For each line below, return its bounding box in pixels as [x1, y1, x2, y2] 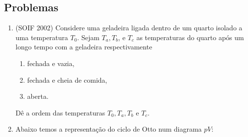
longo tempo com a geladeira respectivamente [15, 42, 152, 52]
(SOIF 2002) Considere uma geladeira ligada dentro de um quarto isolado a [15, 23, 243, 33]
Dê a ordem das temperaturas [15, 107, 105, 117]
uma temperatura [15, 32, 68, 42]
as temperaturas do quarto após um [136, 32, 244, 42]
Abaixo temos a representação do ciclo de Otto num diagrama [15, 124, 202, 134]
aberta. [27, 91, 49, 101]
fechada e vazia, [27, 58, 74, 68]
